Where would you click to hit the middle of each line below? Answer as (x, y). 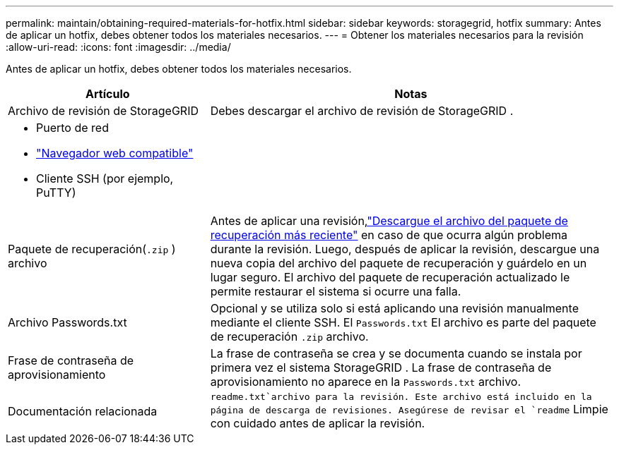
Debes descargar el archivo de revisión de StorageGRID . (362, 111)
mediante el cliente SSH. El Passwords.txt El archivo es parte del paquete (403, 322)
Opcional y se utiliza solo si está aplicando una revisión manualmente (394, 308)
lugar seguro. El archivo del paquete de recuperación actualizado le (390, 277)
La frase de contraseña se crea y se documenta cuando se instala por (396, 353)
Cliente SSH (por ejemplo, (105, 178)
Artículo (108, 94)
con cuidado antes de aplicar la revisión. (318, 423)
